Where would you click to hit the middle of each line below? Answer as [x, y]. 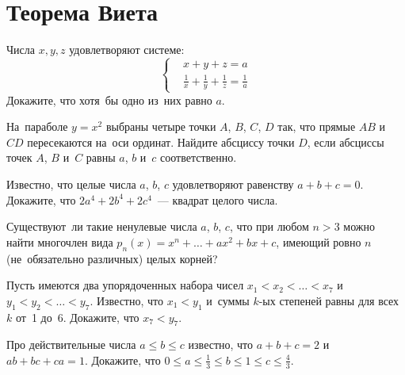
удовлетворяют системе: [127, 50]
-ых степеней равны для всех [329, 300]
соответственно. [199, 157]
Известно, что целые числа [71, 184]
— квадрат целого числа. [218, 199]
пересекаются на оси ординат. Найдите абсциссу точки [161, 142]
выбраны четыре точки [161, 126]
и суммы [228, 300]
